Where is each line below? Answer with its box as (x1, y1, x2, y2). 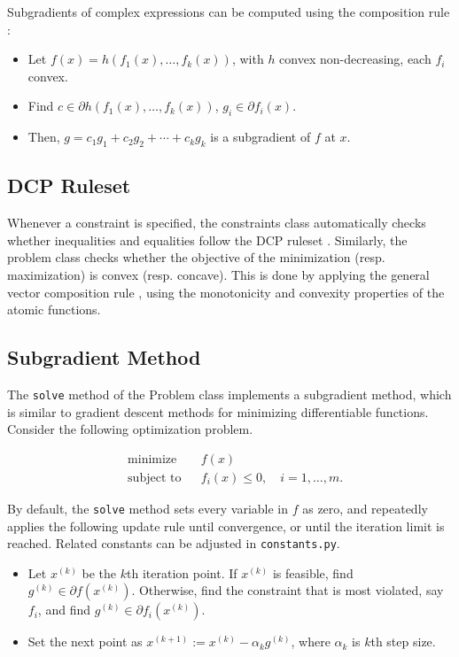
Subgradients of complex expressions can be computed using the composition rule (7, 3, 450, 20)
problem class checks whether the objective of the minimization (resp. (7, 248, 385, 267)
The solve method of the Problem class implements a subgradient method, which (7, 384, 452, 403)
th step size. (370, 632, 436, 651)
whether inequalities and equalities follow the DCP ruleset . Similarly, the (7, 230, 408, 249)
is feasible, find (272, 563, 354, 582)
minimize (128, 452, 177, 466)
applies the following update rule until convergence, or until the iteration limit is (7, 516, 445, 535)
